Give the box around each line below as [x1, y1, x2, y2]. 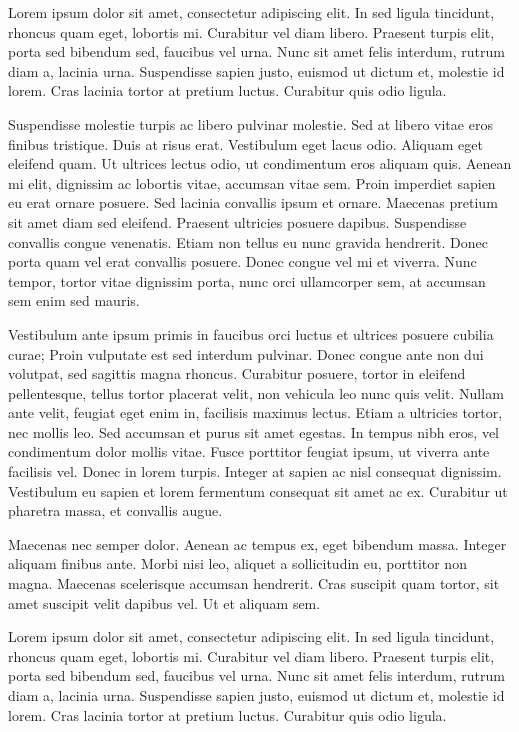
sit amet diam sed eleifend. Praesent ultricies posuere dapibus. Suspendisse [8, 211, 467, 232]
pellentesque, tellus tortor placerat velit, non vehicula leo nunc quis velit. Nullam [8, 382, 504, 403]
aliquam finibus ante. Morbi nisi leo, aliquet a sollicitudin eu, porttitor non [8, 553, 467, 574]
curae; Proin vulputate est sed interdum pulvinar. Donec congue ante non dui [8, 343, 484, 364]
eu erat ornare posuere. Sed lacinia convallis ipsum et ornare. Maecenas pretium [8, 192, 498, 213]
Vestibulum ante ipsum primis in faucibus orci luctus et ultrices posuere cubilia [8, 323, 494, 344]
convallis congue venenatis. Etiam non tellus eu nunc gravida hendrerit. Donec [8, 231, 488, 252]
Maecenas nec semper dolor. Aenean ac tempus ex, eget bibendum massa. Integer [8, 533, 507, 554]
